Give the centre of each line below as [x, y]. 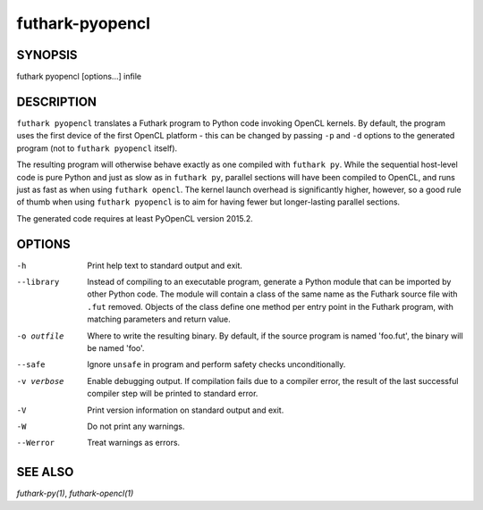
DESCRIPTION [57, 101]
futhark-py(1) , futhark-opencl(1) [75, 493]
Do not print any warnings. [136, 426]
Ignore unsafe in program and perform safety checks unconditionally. [216, 364]
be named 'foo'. [116, 347]
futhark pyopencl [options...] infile [79, 77]
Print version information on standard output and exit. [186, 410]
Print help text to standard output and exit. [165, 265]
